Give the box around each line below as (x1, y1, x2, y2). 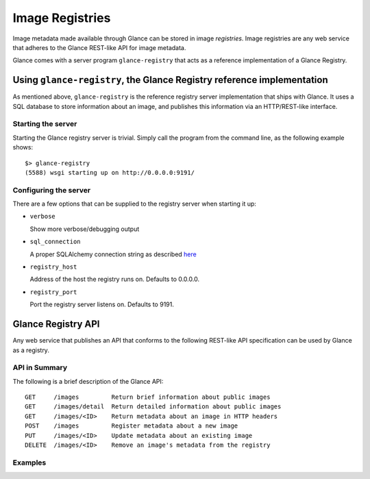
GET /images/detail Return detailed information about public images (25, 403, 282, 410)
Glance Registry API (12, 319, 100, 330)
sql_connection (29, 238, 82, 246)
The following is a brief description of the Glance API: (12, 377, 164, 385)
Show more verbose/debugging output (29, 225, 140, 233)
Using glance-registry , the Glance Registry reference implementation (12, 74, 328, 86)
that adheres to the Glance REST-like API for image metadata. (12, 43, 186, 51)
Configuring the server (12, 185, 91, 195)
